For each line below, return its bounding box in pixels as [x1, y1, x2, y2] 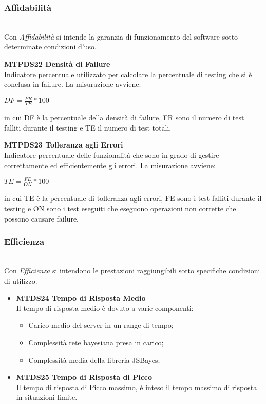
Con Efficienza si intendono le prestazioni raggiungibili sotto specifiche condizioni [4, 265, 260, 276]
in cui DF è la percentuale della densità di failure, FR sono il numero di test [4, 112, 244, 123]
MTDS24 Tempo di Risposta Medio [16, 292, 146, 303]
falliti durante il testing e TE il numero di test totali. [4, 122, 172, 133]
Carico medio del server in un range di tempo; [28, 320, 174, 330]
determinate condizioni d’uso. [4, 41, 97, 52]
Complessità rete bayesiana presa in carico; [28, 337, 164, 347]
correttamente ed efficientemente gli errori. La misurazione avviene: [4, 159, 216, 170]
